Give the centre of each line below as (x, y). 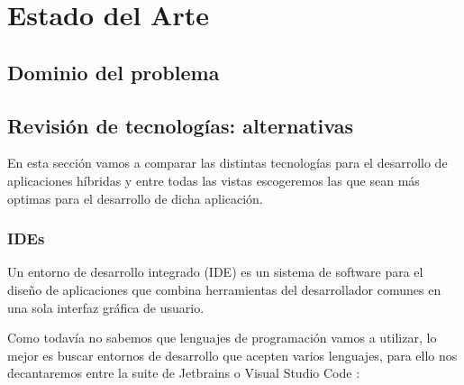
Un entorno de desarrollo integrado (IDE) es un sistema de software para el (215, 272)
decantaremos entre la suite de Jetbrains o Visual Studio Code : (184, 373)
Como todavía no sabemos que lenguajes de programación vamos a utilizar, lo (222, 338)
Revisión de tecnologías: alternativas (180, 125)
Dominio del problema (114, 72)
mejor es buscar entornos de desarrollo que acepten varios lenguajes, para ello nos (232, 355)
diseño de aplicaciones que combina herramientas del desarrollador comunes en (224, 289)
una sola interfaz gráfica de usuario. (106, 307)
